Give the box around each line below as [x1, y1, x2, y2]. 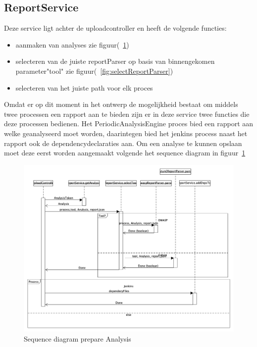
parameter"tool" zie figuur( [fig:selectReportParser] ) [15, 65, 173, 76]
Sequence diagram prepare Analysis [24, 333, 131, 344]
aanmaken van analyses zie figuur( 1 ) [15, 39, 129, 50]
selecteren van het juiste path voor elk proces [15, 82, 153, 93]
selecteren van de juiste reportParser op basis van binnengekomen [15, 56, 215, 66]
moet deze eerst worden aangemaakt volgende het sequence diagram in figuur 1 [4, 148, 246, 158]
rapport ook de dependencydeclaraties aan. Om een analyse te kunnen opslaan [4, 138, 242, 148]
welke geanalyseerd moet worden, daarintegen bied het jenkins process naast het [4, 128, 248, 138]
